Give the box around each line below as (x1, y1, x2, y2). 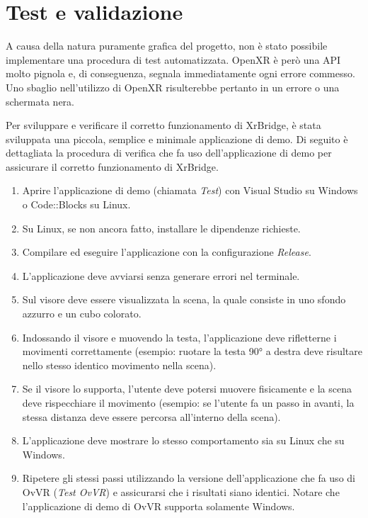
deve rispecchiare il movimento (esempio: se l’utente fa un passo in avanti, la (22, 395, 355, 410)
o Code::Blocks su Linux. (22, 197, 131, 212)
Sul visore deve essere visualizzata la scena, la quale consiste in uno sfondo (22, 292, 346, 307)
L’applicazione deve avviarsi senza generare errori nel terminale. (22, 268, 300, 283)
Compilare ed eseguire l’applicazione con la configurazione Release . (22, 244, 311, 259)
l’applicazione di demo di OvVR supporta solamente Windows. (22, 498, 295, 513)
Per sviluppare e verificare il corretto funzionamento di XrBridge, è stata (6, 118, 321, 133)
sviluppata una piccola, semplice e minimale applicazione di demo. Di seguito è (6, 131, 348, 146)
